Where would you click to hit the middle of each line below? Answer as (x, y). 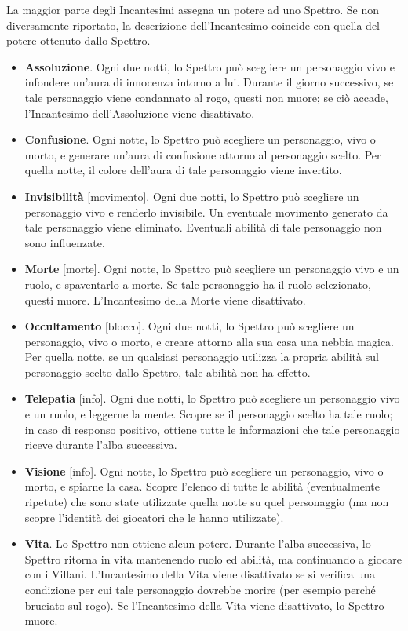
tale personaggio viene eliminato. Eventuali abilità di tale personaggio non (203, 227)
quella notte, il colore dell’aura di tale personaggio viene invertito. (183, 170)
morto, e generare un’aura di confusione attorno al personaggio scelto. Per (203, 154)
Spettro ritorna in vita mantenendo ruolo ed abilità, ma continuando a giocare (213, 558)
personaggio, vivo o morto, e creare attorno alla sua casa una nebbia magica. (209, 341)
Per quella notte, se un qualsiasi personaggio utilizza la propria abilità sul (202, 357)
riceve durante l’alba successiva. (101, 445)
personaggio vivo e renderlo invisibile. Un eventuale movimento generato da (206, 212)
